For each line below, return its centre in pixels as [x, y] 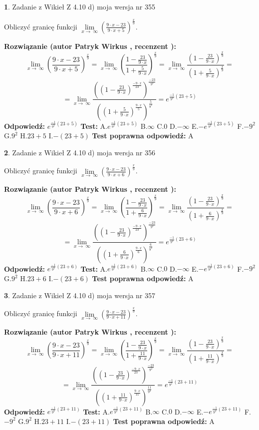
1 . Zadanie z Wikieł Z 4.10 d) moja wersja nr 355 [80, 6]
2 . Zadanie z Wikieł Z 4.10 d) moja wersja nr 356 [80, 152]
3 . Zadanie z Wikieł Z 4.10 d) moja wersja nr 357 [80, 295]
